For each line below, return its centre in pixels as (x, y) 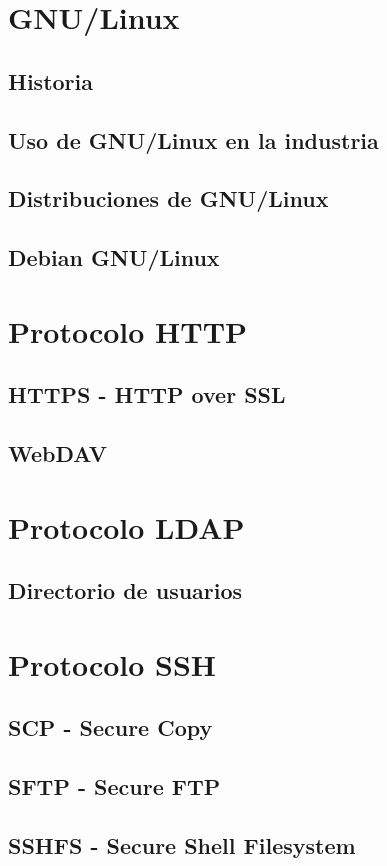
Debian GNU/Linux (114, 257)
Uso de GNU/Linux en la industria (193, 139)
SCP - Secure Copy (110, 727)
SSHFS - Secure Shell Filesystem (182, 844)
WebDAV (58, 453)
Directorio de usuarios (125, 590)
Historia (50, 80)
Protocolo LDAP (126, 526)
